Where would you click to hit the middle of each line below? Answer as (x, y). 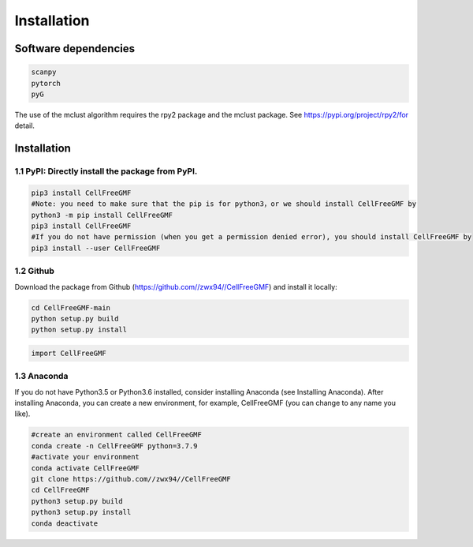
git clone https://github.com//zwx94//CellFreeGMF (131, 479)
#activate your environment (85, 457)
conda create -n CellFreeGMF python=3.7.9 (114, 446)
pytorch (46, 83)
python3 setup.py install (81, 512)
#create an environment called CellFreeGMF (117, 435)
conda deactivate (65, 523)
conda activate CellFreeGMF (85, 468)
